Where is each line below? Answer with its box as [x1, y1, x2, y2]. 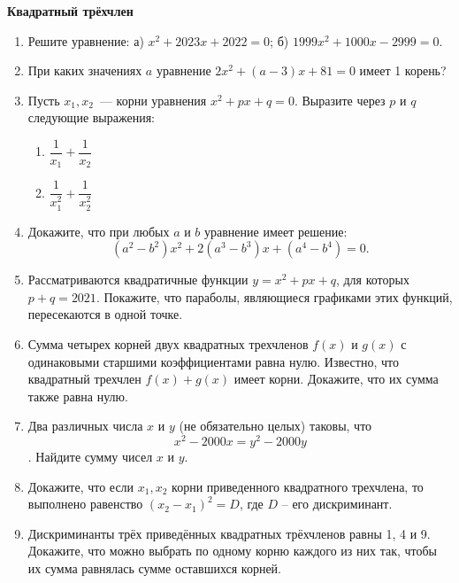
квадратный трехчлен [27, 369, 142, 388]
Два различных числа [27, 416, 143, 435]
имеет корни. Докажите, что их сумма [233, 369, 439, 388]
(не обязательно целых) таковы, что [179, 416, 372, 435]
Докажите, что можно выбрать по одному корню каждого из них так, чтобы [27, 541, 438, 560]
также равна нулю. [27, 386, 128, 405]
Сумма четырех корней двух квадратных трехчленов [27, 335, 309, 353]
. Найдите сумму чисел [27, 447, 153, 466]
